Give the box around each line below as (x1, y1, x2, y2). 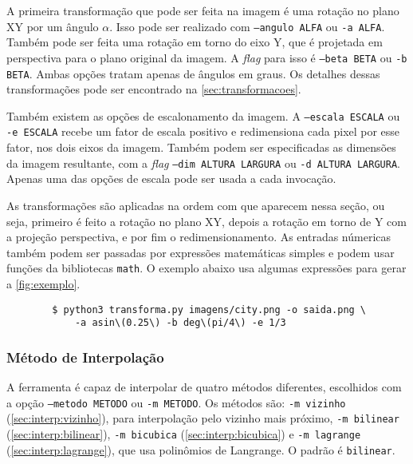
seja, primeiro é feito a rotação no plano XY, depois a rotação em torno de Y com (6, 212, 407, 229)
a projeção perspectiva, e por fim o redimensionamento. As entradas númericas (6, 228, 391, 245)
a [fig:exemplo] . (6, 275, 81, 291)
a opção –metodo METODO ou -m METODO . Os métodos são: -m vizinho (6, 394, 346, 410)
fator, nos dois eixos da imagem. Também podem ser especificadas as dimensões (6, 139, 396, 156)
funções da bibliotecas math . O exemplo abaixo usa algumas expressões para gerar (6, 260, 407, 276)
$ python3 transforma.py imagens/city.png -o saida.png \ (52, 303, 367, 315)
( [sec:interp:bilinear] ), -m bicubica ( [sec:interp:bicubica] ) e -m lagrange (6, 425, 361, 442)
